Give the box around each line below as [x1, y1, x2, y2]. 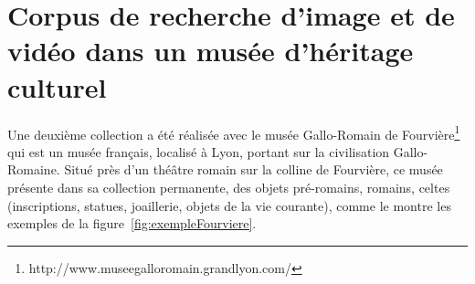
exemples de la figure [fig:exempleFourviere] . [7, 214, 257, 233]
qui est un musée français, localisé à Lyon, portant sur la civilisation [7, 142, 390, 161]
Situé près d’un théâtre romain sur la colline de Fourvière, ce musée [64, 160, 443, 179]
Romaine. [7, 160, 60, 179]
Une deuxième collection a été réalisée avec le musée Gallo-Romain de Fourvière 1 [7, 121, 460, 143]
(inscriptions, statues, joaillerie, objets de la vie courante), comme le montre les [7, 195, 451, 215]
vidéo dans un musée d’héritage [7, 32, 414, 69]
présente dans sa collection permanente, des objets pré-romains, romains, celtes [7, 177, 450, 196]
